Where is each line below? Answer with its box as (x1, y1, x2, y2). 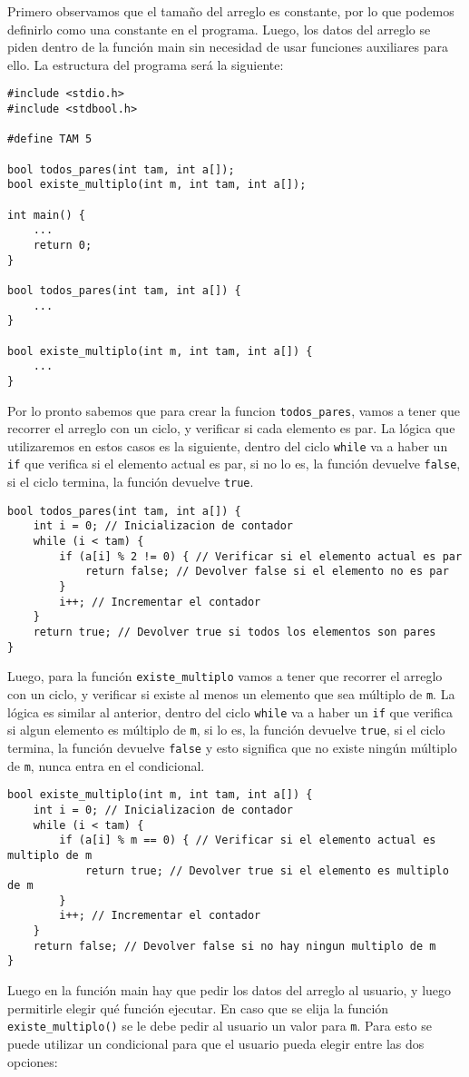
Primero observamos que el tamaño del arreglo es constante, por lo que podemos (7, 2, 454, 20)
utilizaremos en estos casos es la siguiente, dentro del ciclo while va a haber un (7, 436, 448, 455)
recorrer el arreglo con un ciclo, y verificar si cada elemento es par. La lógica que (7, 419, 455, 438)
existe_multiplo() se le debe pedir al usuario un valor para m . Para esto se (7, 1016, 432, 1035)
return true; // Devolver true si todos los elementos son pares (33, 625, 436, 638)
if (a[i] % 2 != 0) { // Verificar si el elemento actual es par (59, 549, 463, 563)
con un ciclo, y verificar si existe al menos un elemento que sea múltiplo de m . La (7, 684, 455, 703)
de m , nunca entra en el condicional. (7, 756, 205, 775)
